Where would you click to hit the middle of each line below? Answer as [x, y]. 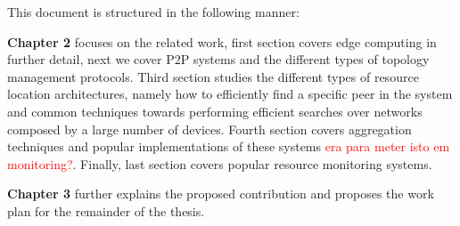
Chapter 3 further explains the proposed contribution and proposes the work [221, 194]
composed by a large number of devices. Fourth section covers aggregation [209, 129]
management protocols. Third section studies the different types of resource [213, 76]
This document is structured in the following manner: [153, 12]
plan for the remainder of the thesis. [106, 210]
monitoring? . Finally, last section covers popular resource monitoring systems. [220, 163]
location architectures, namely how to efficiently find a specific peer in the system [230, 94]
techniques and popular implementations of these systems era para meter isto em [229, 146]
